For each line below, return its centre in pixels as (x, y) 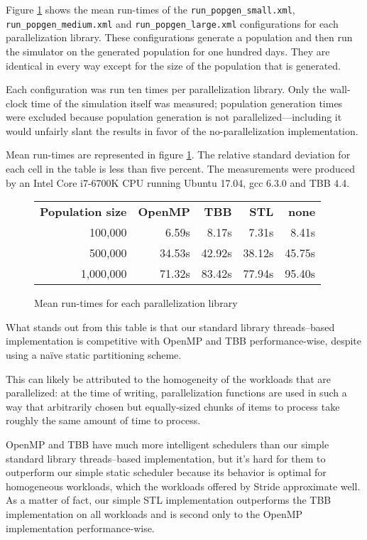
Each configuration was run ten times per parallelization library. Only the (166, 89)
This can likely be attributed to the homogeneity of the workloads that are (168, 378)
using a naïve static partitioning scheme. (94, 355)
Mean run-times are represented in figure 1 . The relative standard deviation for (178, 155)
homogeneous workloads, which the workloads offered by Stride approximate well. (183, 486)
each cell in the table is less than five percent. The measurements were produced (181, 169)
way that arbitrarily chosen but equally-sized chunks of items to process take (173, 406)
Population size (83, 212)
